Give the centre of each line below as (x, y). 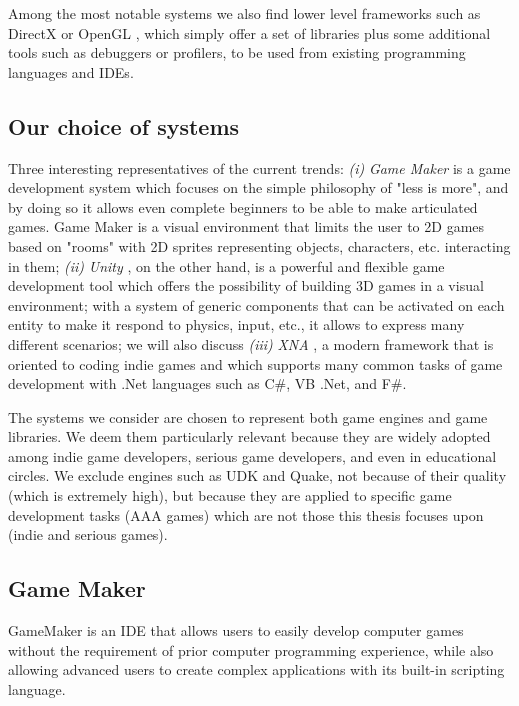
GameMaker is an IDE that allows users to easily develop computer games (236, 630)
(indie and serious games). (88, 534)
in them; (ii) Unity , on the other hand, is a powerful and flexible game (226, 265)
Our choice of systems (124, 125)
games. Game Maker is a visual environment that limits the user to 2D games (246, 226)
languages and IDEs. (71, 71)
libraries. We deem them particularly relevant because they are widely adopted (249, 436)
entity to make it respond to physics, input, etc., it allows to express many (236, 324)
